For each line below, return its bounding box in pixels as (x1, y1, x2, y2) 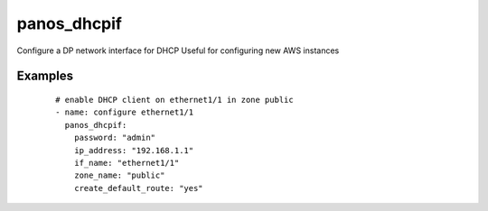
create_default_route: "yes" (73, 183, 203, 193)
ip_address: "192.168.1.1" (73, 145, 194, 155)
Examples (16, 69, 74, 84)
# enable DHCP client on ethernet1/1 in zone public (55, 95, 294, 105)
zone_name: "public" (73, 170, 165, 180)
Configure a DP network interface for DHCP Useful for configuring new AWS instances (16, 45, 340, 56)
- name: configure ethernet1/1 (55, 107, 194, 117)
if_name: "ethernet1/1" (73, 158, 180, 168)
